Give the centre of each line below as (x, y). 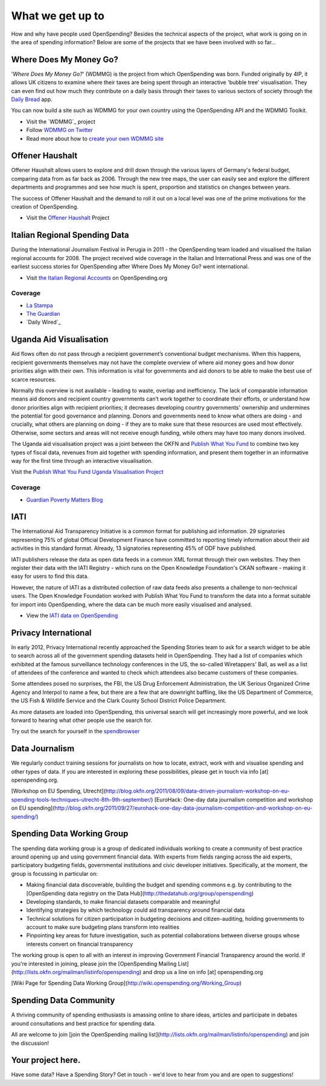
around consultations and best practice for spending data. (84, 1023)
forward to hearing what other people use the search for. (82, 721)
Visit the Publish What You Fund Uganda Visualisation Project (88, 472)
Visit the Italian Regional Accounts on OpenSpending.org (97, 278)
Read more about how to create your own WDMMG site (95, 139)
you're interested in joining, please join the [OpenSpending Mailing (94, 963)
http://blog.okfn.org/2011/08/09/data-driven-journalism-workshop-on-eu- (197, 791)
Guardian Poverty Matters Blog (65, 500)
